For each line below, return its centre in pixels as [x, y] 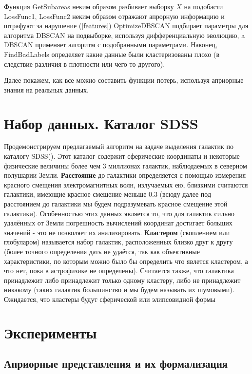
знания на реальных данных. [46, 89]
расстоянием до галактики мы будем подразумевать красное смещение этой [116, 204]
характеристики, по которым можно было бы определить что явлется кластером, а [126, 261]
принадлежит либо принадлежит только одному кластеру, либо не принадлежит [122, 280]
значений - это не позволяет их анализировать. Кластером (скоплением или [117, 232]
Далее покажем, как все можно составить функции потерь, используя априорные [124, 80]
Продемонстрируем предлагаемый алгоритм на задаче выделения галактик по [119, 146]
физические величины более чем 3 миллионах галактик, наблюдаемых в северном [126, 165]
